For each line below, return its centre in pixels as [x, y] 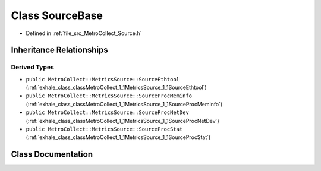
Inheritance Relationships [59, 50]
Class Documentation [52, 154]
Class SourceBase [57, 15]
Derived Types [33, 67]
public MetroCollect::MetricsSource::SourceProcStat [104, 129]
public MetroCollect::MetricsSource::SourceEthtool [103, 79]
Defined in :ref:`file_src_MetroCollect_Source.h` [84, 33]
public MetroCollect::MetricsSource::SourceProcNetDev [108, 113]
